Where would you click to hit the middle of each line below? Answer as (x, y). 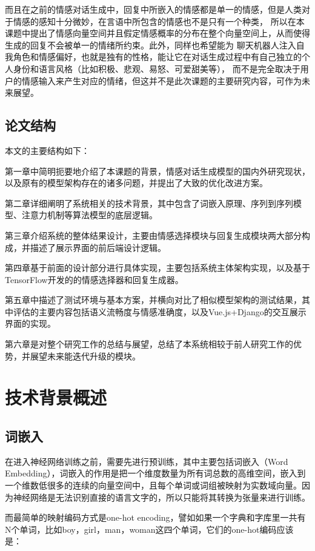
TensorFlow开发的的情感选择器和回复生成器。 (94, 279)
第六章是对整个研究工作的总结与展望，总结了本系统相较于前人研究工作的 (149, 344)
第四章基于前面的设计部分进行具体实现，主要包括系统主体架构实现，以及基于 (157, 268)
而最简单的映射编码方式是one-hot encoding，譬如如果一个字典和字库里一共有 (155, 517)
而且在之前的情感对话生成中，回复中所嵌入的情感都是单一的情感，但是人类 (153, 9)
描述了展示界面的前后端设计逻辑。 (98, 247)
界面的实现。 (30, 323)
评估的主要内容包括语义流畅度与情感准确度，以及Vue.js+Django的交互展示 (160, 311)
